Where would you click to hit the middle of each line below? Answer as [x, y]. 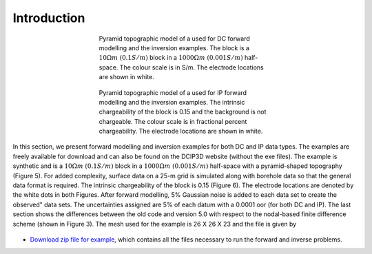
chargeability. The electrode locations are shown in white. [181, 131]
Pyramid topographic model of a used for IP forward [173, 92]
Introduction [49, 18]
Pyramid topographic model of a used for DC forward [175, 39]
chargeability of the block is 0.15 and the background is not [183, 112]
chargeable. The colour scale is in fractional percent [173, 121]
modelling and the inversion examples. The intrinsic [172, 102]
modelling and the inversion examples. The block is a [174, 47]
